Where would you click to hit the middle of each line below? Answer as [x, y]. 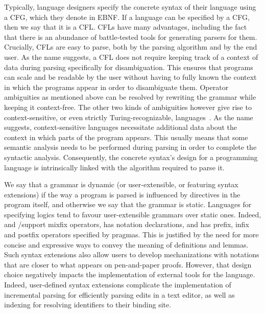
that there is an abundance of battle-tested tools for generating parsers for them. [131, 37]
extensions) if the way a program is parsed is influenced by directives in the [122, 194]
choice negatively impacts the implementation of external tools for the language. [130, 274]
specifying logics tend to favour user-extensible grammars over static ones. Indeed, [133, 214]
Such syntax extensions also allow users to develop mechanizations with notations [132, 254]
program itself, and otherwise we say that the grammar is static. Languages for [128, 204]
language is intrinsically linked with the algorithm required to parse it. [114, 167]
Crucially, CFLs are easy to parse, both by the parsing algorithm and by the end [131, 47]
